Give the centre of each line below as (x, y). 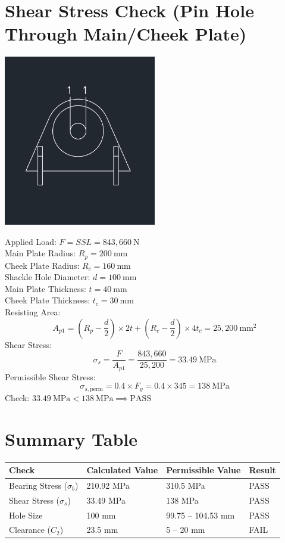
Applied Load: (31, 241)
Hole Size (26, 515)
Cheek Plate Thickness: (48, 300)
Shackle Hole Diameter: (48, 277)
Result (262, 470)
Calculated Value (122, 470)
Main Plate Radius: (40, 253)
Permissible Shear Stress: (50, 376)
